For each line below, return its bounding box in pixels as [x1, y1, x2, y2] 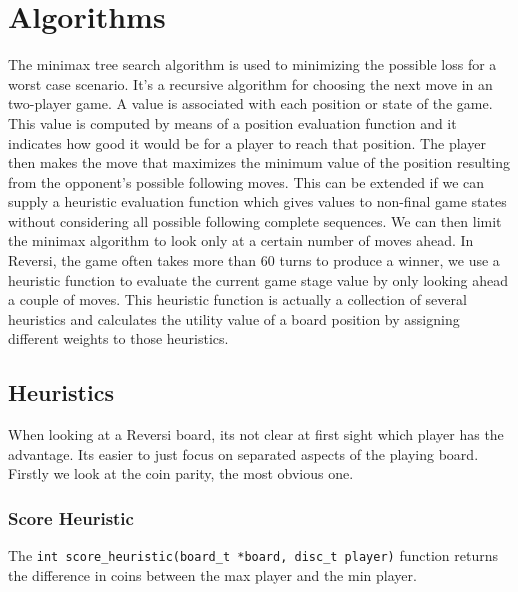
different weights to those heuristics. [8, 328, 229, 349]
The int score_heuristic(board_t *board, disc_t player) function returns [8, 545, 498, 566]
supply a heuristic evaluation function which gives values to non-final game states [8, 191, 507, 212]
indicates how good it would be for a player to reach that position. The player [8, 132, 486, 153]
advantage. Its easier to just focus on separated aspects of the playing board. [8, 443, 479, 464]
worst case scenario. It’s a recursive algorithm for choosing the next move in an [8, 73, 493, 94]
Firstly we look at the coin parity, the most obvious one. [8, 463, 354, 484]
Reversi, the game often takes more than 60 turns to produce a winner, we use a [8, 250, 500, 271]
